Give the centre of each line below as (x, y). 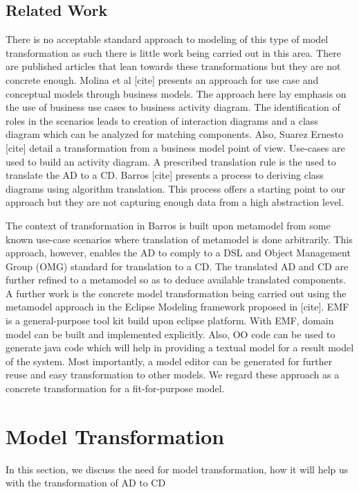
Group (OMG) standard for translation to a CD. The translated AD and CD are (177, 266)
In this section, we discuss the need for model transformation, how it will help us (177, 469)
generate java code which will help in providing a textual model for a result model (180, 348)
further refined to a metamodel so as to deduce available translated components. (176, 280)
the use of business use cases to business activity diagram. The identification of (173, 107)
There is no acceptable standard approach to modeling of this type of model (167, 39)
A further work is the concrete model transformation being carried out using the (176, 293)
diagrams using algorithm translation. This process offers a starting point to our (175, 188)
